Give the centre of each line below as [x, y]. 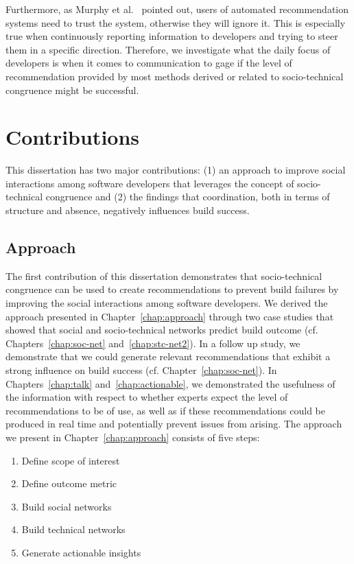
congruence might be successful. [72, 90]
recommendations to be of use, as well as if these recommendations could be [165, 410]
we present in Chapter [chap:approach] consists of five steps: [133, 437]
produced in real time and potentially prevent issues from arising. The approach [174, 424]
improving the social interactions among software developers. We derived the [167, 303]
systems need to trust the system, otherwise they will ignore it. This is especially [176, 22]
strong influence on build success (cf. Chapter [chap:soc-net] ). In [141, 370]
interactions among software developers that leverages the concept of [150, 183]
